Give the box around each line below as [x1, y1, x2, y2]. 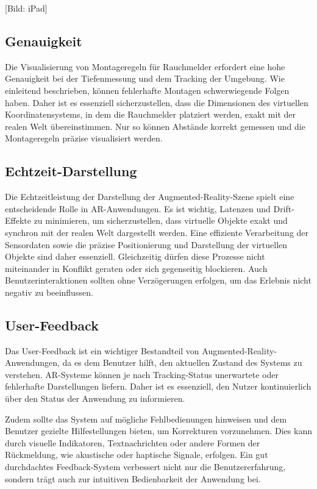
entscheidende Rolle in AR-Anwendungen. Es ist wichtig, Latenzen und [5, 202, 271, 215]
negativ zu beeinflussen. [5, 285, 93, 298]
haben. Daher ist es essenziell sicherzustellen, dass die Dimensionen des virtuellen [5, 96, 308, 109]
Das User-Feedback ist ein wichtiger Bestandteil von [5, 344, 199, 357]
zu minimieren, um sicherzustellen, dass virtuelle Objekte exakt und [34, 214, 288, 227]
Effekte [5, 214, 31, 227]
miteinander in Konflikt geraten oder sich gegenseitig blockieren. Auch [5, 262, 268, 274]
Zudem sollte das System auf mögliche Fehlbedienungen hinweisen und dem [5, 412, 287, 425]
